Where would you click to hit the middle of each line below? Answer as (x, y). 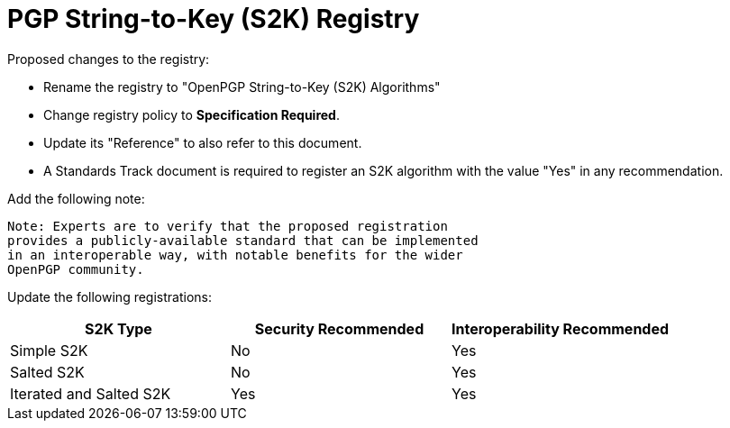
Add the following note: (76, 198)
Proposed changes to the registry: (109, 59)
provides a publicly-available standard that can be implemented (243, 240)
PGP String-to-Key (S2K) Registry (214, 19)
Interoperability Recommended (561, 328)
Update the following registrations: (109, 296)
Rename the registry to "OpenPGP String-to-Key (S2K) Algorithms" (242, 87)
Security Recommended (339, 328)
